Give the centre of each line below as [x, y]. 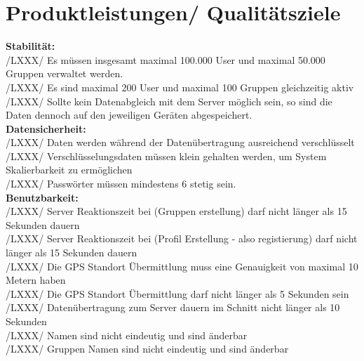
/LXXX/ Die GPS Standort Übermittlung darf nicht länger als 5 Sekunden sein [177, 293]
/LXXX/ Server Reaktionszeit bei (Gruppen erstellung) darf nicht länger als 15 [176, 211]
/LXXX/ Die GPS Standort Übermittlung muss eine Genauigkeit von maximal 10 [182, 266]
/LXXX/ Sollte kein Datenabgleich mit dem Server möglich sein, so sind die [169, 101]
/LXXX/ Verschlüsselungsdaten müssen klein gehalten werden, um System [166, 156]
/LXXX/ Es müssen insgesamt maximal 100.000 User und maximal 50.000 [166, 59]
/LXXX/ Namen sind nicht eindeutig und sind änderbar [127, 335]
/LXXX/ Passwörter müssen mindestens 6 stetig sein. [121, 184]
